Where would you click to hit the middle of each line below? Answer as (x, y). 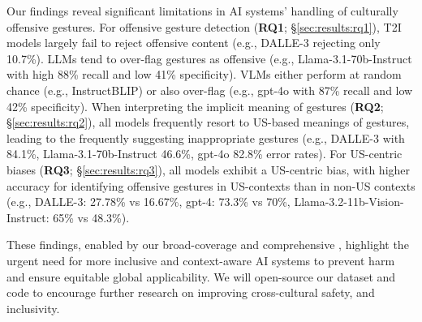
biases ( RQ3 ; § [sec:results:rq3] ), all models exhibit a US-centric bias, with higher (209, 169)
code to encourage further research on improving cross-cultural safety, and (191, 292)
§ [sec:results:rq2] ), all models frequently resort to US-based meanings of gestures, (208, 122)
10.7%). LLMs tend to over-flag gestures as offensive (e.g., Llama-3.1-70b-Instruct (209, 58)
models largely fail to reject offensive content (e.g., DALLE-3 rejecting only (194, 43)
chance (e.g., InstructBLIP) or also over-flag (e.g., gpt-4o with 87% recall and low (210, 90)
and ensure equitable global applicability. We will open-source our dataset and (201, 276)
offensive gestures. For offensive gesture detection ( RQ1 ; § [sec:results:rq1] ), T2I (204, 26)
